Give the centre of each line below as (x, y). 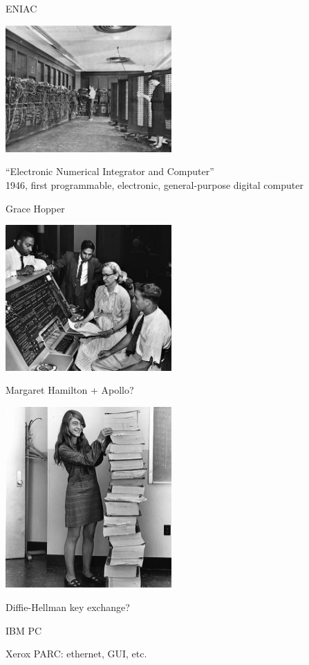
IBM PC (24, 630)
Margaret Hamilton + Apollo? (70, 390)
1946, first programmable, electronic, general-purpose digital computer (154, 185)
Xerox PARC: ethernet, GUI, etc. (76, 654)
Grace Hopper (35, 208)
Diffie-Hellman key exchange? (68, 607)
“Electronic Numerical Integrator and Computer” (110, 171)
